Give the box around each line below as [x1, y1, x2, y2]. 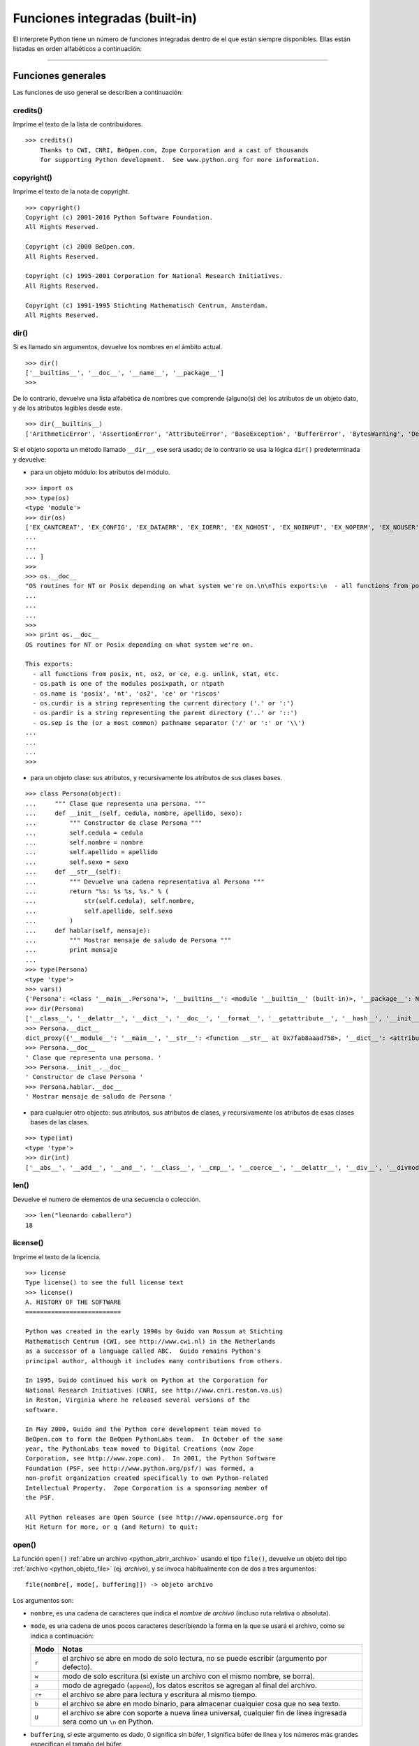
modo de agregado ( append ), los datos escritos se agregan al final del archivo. [61, 1680, 318, 1690]
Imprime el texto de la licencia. [13, 1252, 101, 1261]
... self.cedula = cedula [25, 828, 143, 837]
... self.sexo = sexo [25, 858, 129, 866]
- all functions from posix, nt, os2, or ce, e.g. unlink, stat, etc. [32, 670, 279, 677]
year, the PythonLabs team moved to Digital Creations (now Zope [25, 1445, 254, 1453]
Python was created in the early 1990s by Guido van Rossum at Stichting [25, 1328, 284, 1335]
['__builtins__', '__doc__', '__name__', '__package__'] [25, 369, 225, 376]
